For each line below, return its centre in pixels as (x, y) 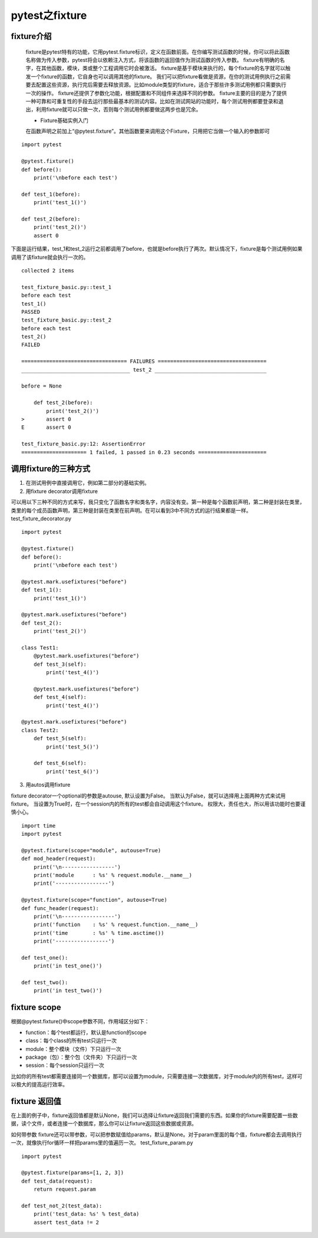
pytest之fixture (49, 15)
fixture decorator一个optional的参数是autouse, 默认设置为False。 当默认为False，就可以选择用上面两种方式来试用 (148, 796)
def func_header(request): (60, 908)
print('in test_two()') (68, 991)
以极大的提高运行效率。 (39, 1085)
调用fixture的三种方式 (51, 469)
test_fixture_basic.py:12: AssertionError (84, 444)
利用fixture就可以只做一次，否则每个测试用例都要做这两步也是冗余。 (118, 110)
